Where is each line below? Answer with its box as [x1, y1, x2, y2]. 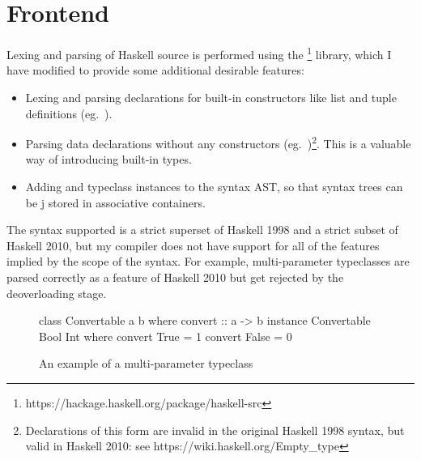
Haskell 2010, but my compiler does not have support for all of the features [6, 236, 380, 253]
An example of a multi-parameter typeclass [39, 355, 253, 372]
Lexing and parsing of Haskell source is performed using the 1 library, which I [6, 44, 392, 62]
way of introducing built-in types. [25, 151, 192, 168]
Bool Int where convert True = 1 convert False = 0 [39, 327, 292, 344]
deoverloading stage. [6, 284, 107, 301]
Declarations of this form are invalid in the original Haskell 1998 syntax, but [25, 421, 405, 438]
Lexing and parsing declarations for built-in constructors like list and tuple [25, 88, 397, 105]
